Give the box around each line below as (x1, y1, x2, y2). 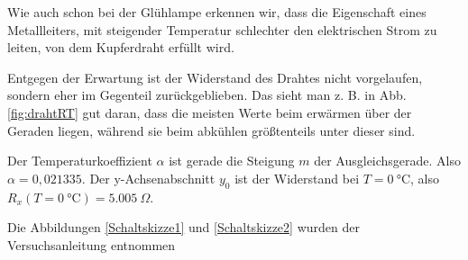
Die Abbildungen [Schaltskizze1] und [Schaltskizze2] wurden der (7, 218, 360, 237)
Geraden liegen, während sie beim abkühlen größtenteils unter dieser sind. (7, 121, 416, 139)
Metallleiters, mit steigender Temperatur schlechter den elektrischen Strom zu (7, 20, 437, 39)
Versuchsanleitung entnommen (7, 235, 176, 254)
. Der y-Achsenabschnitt (81, 168, 216, 187)
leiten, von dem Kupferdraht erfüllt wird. (7, 38, 234, 57)
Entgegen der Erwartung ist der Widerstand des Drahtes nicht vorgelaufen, (7, 67, 423, 86)
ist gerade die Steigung (169, 151, 295, 170)
